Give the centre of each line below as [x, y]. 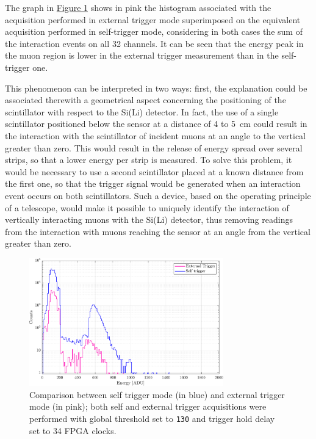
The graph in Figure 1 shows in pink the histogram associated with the [138, 7]
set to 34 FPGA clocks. [73, 430]
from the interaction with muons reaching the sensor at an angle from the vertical [158, 231]
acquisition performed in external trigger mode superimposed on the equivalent [153, 19]
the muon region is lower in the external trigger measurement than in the [142, 55]
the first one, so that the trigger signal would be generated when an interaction [153, 183]
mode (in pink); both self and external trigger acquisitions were [148, 406]
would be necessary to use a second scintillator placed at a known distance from [154, 171]
